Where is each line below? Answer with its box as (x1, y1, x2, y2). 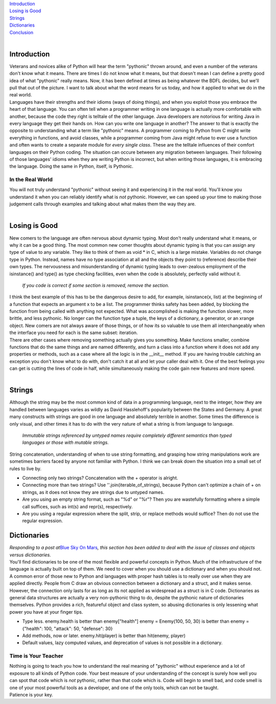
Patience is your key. (9, 692, 54, 698)
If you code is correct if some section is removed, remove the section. (22, 282, 170, 288)
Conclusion (9, 29, 34, 35)
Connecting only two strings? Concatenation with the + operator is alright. (22, 475, 178, 481)
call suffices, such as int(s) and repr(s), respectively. (22, 503, 133, 509)
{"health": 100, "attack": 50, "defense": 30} (22, 625, 113, 631)
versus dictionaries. (9, 552, 51, 558)
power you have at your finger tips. (9, 608, 83, 615)
